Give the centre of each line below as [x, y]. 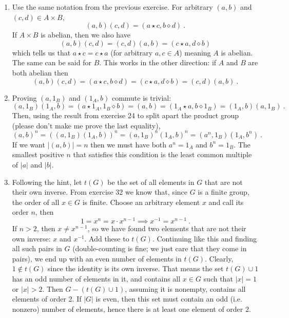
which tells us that [41, 52]
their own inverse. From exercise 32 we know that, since [100, 192]
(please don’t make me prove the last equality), [86, 125]
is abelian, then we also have [85, 35]
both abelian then [40, 72]
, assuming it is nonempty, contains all [185, 288]
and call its [226, 202]
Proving [24, 97]
